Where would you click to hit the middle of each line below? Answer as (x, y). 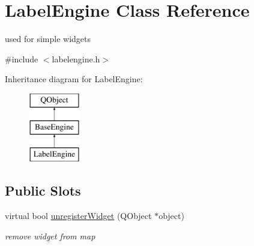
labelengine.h (76, 58)
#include (22, 58)
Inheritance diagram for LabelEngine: (74, 79)
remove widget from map (50, 235)
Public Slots (43, 190)
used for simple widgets (48, 39)
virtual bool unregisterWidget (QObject (78, 216)
